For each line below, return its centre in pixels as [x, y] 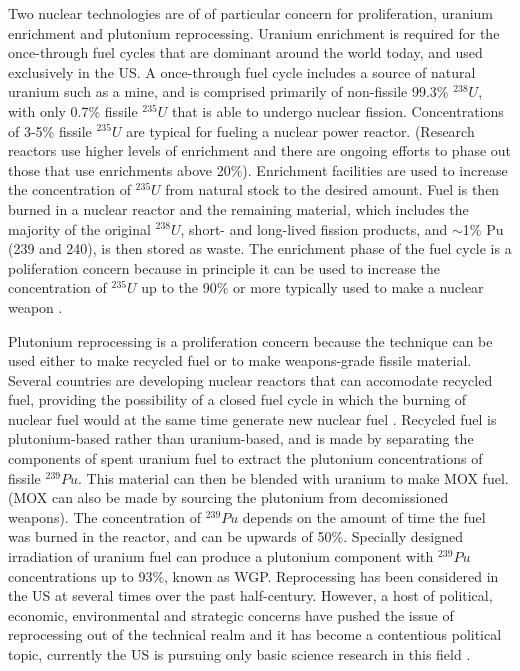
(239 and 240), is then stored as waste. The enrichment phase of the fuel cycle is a [260, 248]
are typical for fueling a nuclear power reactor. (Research [300, 130]
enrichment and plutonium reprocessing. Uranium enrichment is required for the [254, 32]
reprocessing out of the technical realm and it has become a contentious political [255, 634]
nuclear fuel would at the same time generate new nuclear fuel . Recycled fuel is [252, 418]
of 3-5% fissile [50, 130]
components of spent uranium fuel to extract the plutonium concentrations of [245, 458]
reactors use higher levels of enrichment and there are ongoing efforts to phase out [260, 150]
